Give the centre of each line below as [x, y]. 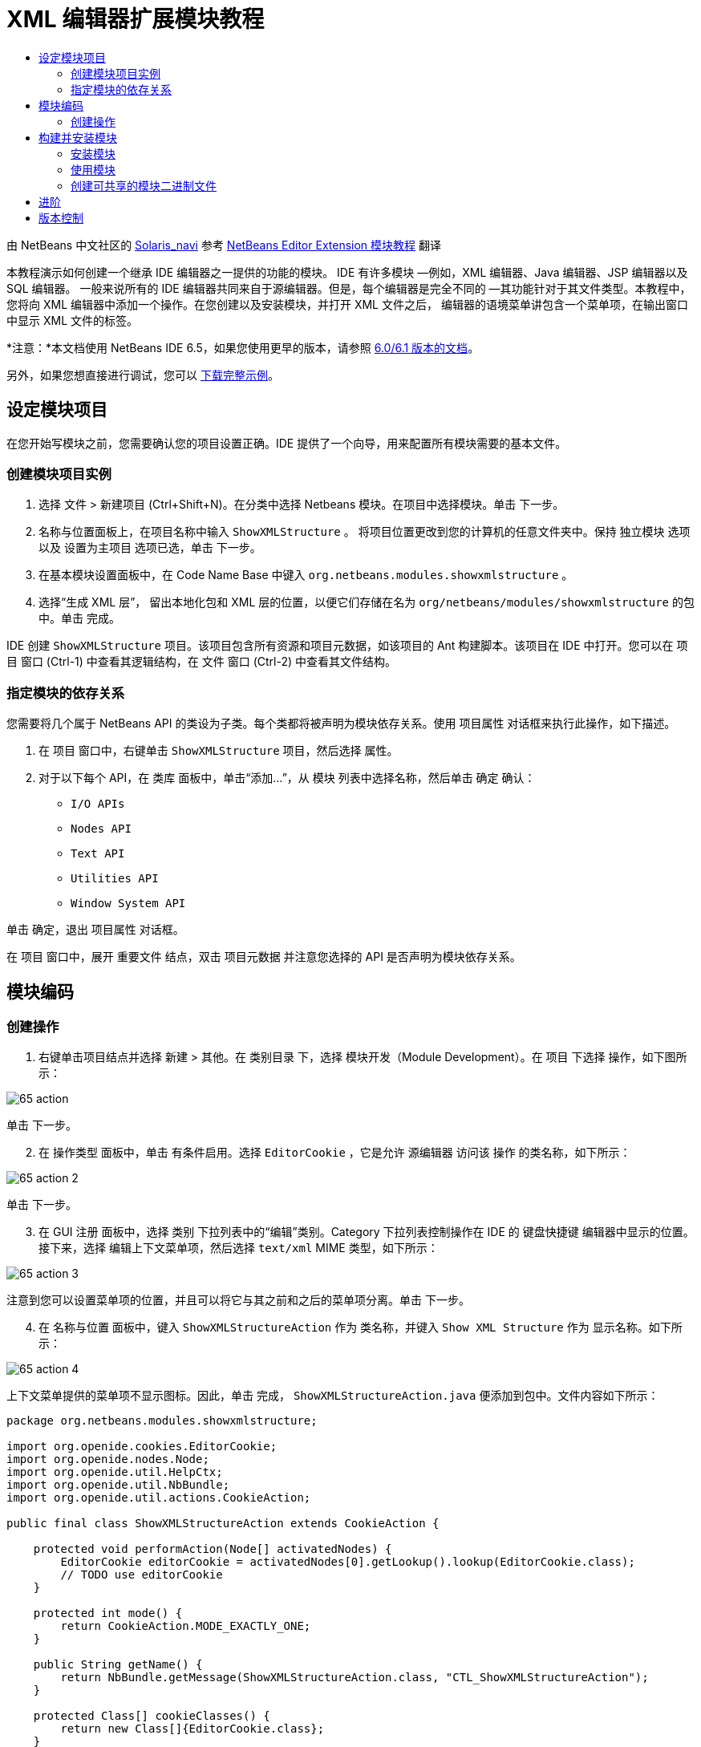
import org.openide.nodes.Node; [108, 1459]
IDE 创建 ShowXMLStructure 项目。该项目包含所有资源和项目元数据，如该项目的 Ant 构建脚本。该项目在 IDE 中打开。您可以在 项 [347, 646]
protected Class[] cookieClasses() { [152, 1716]
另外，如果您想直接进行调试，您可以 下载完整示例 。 [143, 375]
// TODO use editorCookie [142, 1575]
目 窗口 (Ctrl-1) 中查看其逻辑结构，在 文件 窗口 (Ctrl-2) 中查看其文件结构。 [201, 662]
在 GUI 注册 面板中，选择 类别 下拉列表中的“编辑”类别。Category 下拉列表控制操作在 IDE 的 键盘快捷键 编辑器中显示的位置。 [367, 1232]
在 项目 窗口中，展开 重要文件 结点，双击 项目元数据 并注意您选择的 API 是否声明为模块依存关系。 [264, 957]
